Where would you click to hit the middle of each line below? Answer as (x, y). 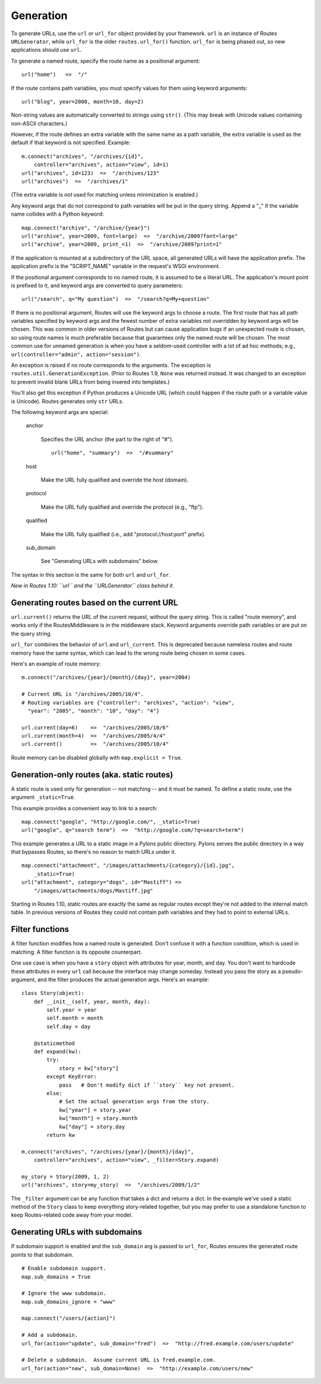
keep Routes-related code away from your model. (72, 1215)
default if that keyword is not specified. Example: (71, 142)
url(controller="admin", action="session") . (76, 354)
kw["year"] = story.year (95, 1110)
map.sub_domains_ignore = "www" (69, 1301)
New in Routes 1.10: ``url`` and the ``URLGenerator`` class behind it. (93, 586)
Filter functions (40, 929)
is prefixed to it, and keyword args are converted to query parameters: (97, 285)
